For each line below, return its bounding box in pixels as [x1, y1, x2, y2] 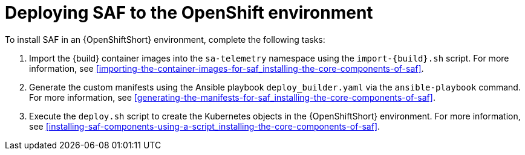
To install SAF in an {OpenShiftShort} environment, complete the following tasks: [5, 34, 325, 45]
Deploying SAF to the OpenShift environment [5, 2, 373, 23]
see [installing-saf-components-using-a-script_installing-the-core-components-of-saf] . [29, 121, 380, 131]
